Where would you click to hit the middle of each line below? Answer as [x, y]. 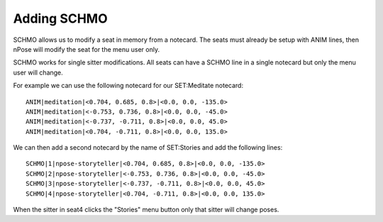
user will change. [38, 72]
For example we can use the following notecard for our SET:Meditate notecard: [128, 86]
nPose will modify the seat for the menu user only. [86, 49]
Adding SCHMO [60, 18]
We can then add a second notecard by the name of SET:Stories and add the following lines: [148, 148]
